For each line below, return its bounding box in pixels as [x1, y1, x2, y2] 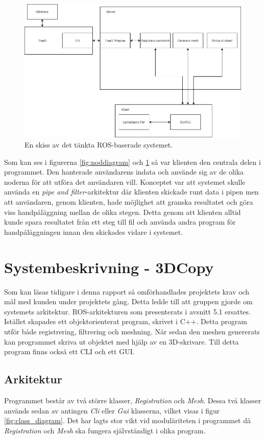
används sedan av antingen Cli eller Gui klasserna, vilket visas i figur [4, 405, 220, 416]
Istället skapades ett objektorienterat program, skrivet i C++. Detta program [4, 316, 247, 327]
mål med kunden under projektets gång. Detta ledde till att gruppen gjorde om [4, 296, 253, 307]
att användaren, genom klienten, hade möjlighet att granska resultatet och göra [4, 197, 253, 207]
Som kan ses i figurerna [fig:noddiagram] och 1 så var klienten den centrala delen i [4, 156, 261, 167]
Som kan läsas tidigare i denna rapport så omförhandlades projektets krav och [4, 286, 250, 297]
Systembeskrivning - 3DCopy [4, 256, 214, 277]
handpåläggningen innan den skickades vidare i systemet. [4, 226, 183, 237]
